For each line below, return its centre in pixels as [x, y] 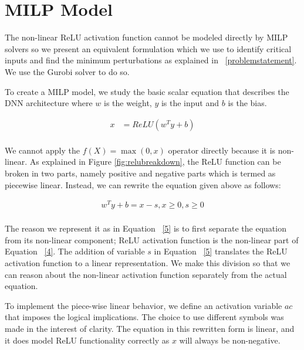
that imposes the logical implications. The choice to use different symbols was [144, 317]
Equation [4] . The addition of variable [75, 251]
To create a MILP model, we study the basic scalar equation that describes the [147, 91]
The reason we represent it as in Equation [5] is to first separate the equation [146, 228]
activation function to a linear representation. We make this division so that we [148, 263]
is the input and [190, 103]
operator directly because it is [222, 150]
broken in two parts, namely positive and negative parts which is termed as [140, 173]
